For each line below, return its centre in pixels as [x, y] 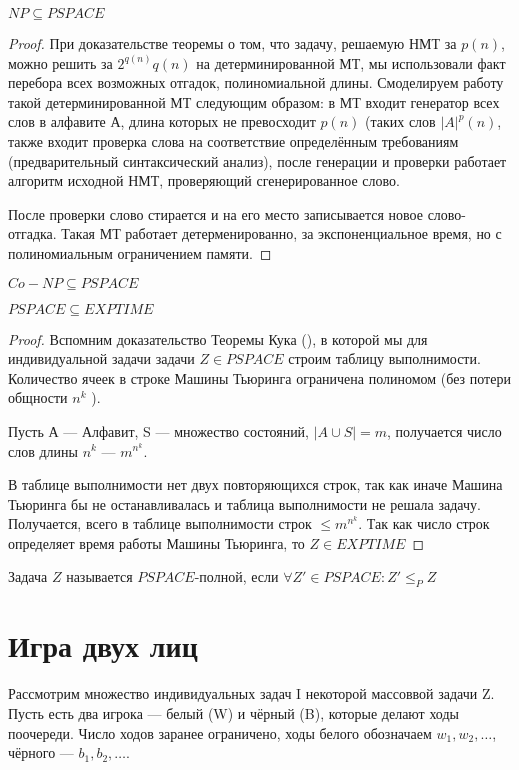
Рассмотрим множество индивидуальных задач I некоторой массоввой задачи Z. [251, 693]
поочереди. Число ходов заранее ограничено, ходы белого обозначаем [220, 732]
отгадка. [32, 233]
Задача [28, 576]
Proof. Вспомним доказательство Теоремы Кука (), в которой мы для [218, 338]
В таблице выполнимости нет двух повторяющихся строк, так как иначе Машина [255, 484]
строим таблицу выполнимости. [384, 358]
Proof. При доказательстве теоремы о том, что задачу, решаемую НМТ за [232, 43]
